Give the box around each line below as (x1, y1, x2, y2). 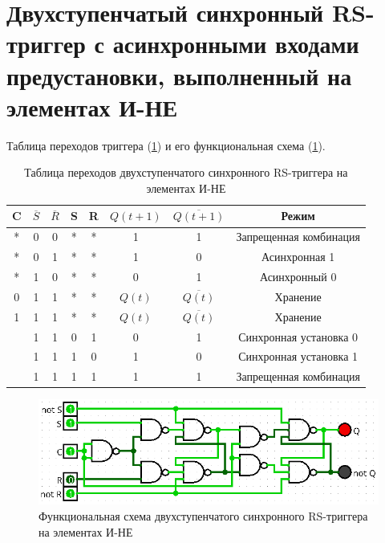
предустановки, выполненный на (6, 59, 352, 92)
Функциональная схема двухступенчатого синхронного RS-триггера (38, 508, 368, 525)
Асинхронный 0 (259, 268, 337, 284)
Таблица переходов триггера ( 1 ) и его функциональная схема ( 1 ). (6, 137, 326, 153)
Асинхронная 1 (261, 248, 335, 265)
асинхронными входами (112, 27, 359, 60)
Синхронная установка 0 (238, 328, 359, 345)
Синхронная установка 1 (238, 348, 359, 365)
